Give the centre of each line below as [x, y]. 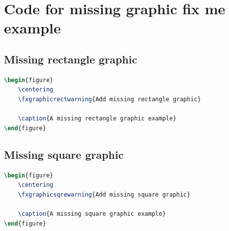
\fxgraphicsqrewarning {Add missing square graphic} [104, 194]
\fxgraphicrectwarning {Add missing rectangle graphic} [109, 99]
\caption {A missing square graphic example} [92, 214]
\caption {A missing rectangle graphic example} [97, 119]
